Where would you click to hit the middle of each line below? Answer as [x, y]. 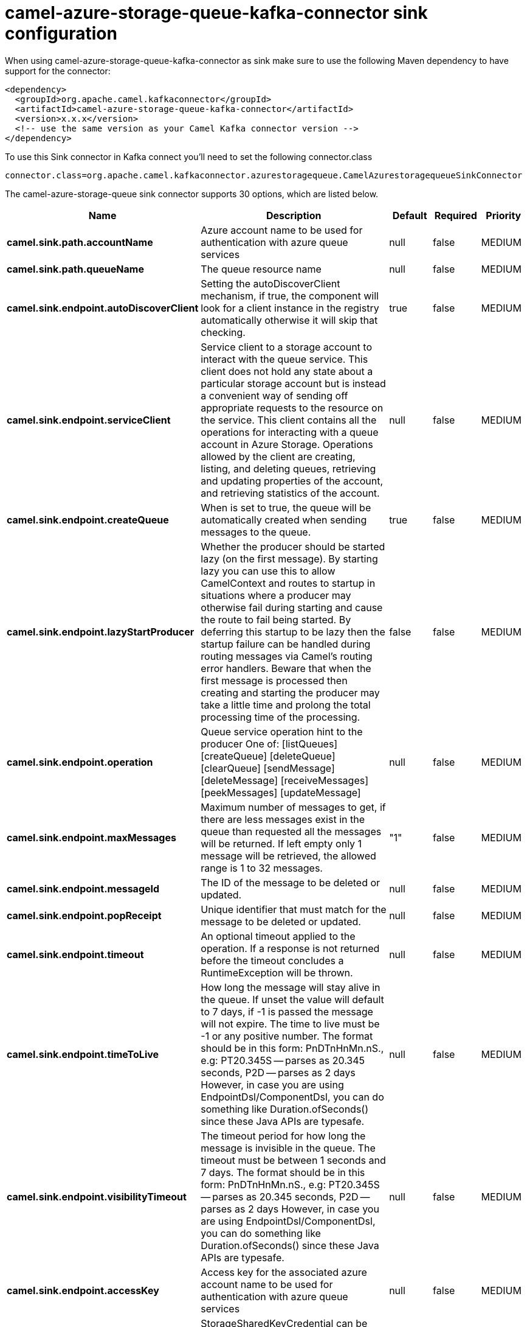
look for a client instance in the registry [290, 308]
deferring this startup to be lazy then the [293, 632]
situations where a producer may [276, 595]
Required [456, 215]
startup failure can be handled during [286, 644]
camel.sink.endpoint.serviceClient [89, 420]
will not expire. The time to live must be [290, 1024]
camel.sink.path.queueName [75, 269]
